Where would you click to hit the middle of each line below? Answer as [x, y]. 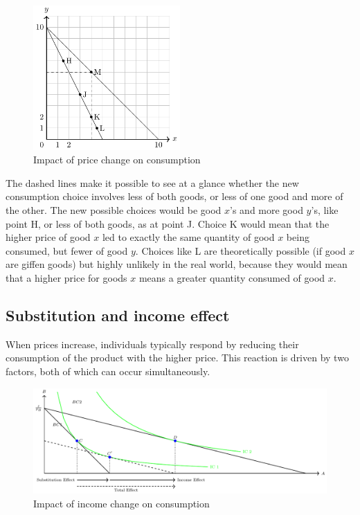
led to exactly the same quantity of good [188, 237]
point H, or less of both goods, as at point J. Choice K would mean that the [168, 223]
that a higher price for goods [66, 278]
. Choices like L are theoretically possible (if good [241, 250]
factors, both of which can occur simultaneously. [108, 371]
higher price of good [48, 237]
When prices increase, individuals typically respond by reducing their [152, 344]
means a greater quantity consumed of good [232, 278]
